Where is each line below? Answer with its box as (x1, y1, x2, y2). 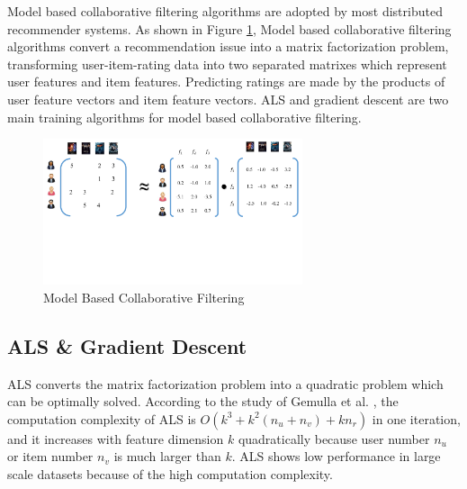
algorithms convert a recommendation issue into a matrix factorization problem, (7, 37, 449, 56)
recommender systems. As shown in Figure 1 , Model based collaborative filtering (7, 19, 452, 38)
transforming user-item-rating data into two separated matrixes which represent (7, 54, 447, 73)
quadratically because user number (238, 429, 430, 448)
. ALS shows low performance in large (231, 447, 441, 466)
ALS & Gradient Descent (7, 331, 247, 359)
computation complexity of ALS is (7, 409, 196, 428)
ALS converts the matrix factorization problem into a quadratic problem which (7, 374, 444, 393)
